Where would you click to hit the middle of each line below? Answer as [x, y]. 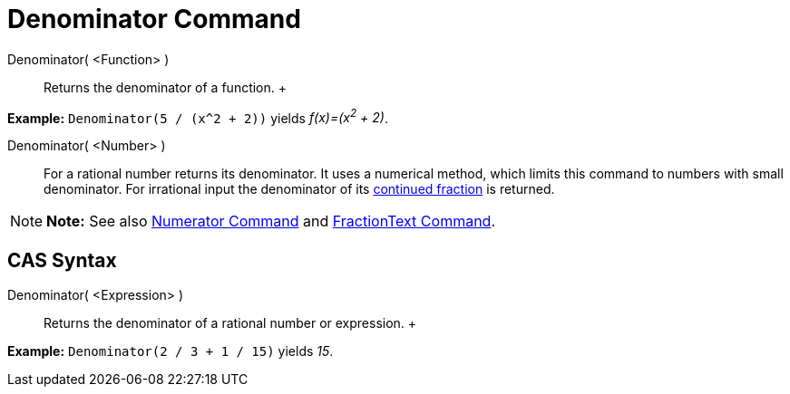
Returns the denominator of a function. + [166, 87]
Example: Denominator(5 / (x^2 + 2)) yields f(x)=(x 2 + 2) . [198, 116]
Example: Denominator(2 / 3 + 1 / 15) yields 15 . [171, 351]
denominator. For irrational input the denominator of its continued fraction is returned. [299, 189]
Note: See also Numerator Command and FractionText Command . [271, 221]
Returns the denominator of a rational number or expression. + [230, 323]
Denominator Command [154, 19]
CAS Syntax [62, 260]
